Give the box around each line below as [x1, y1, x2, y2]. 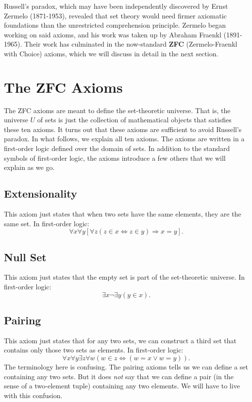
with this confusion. [4, 390, 63, 400]
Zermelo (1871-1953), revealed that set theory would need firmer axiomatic [4, 10, 227, 20]
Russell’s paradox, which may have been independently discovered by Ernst [4, 1, 228, 11]
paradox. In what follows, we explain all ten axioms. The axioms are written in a [4, 134, 245, 144]
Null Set [4, 249, 47, 264]
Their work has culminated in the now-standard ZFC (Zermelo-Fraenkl [24, 39, 237, 49]
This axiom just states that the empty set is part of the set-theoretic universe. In [4, 272, 245, 282]
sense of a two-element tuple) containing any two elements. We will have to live [4, 381, 240, 391]
